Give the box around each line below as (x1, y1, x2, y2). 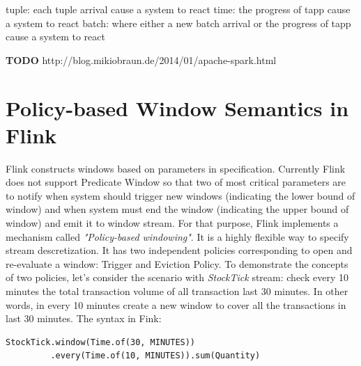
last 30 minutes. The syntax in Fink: (6, 311, 162, 326)
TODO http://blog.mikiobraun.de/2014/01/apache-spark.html (6, 52, 277, 67)
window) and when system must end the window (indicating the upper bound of (6, 202, 349, 216)
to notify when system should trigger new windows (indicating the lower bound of (6, 188, 355, 202)
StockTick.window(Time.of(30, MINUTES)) (6, 337, 196, 347)
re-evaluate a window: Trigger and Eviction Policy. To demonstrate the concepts (6, 256, 348, 271)
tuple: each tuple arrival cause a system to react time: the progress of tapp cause (6, 2, 351, 16)
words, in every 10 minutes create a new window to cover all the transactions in (6, 297, 346, 312)
